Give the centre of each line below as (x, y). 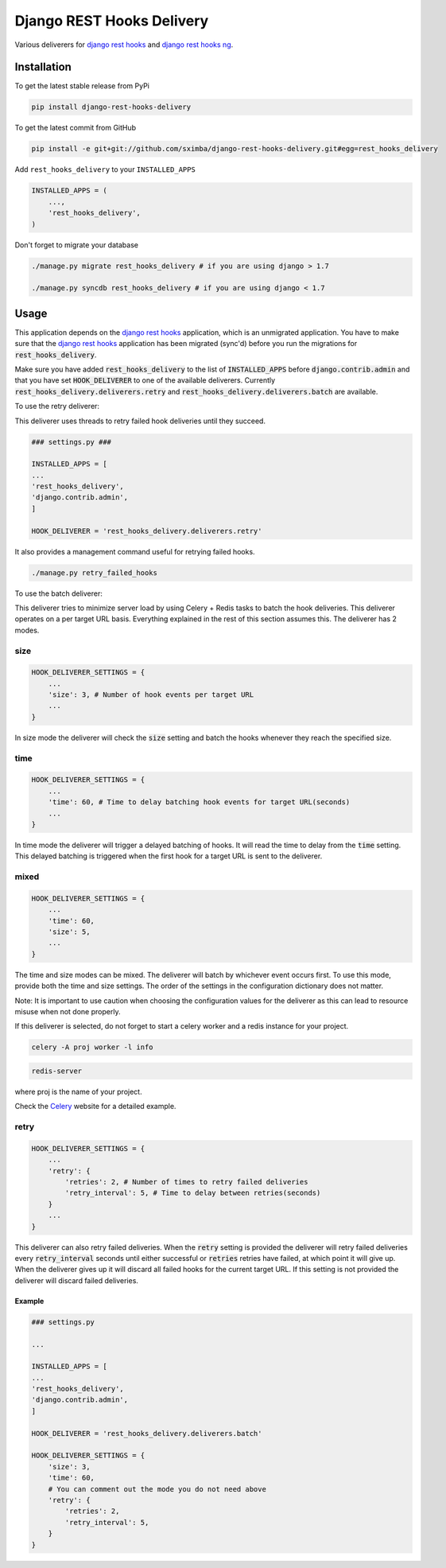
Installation (43, 67)
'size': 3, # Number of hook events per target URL (151, 695)
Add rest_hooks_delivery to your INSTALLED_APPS (105, 169)
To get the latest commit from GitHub (76, 128)
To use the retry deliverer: (57, 407)
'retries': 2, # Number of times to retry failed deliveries (186, 1182)
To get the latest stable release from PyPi (82, 86)
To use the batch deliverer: (59, 593)
